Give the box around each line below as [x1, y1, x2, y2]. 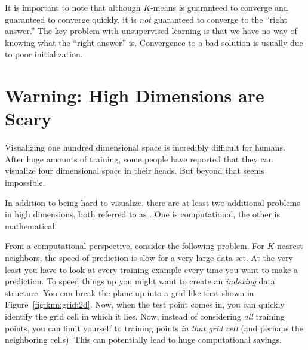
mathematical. [5, 219, 57, 232]
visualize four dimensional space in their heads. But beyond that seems [5, 164, 264, 177]
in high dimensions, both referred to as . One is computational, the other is [5, 208, 281, 220]
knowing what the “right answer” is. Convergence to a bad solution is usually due [5, 36, 303, 48]
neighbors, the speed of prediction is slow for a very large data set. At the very [5, 251, 293, 264]
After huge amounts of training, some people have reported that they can [5, 152, 273, 165]
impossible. [5, 176, 45, 189]
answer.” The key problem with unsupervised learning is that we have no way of [5, 24, 297, 37]
